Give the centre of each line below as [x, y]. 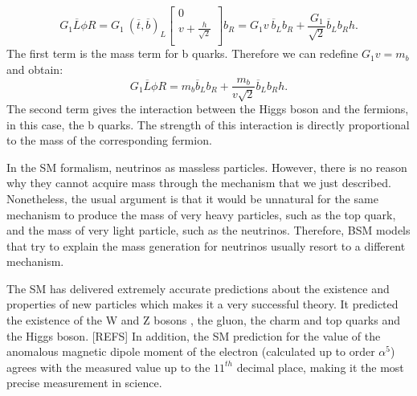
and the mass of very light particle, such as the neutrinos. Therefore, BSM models [208, 230]
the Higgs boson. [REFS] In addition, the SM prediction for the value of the [194, 335]
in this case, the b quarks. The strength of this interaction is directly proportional [208, 124]
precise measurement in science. [84, 383]
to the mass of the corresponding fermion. [109, 140]
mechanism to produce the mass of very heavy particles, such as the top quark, [201, 214]
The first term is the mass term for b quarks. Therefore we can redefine [182, 53]
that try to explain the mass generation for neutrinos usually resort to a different [206, 245]
